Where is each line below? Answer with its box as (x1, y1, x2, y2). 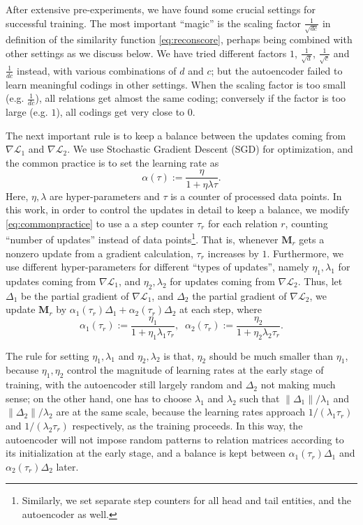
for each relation (207, 215, 278, 230)
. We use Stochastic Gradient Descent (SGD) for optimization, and (67, 142, 353, 156)
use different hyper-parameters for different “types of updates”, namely (6, 259, 309, 274)
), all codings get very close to (56, 105, 185, 119)
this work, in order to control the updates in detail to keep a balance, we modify (6, 202, 350, 217)
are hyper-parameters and (50, 188, 160, 203)
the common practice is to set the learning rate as (6, 155, 219, 169)
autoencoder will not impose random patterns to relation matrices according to (6, 432, 344, 446)
